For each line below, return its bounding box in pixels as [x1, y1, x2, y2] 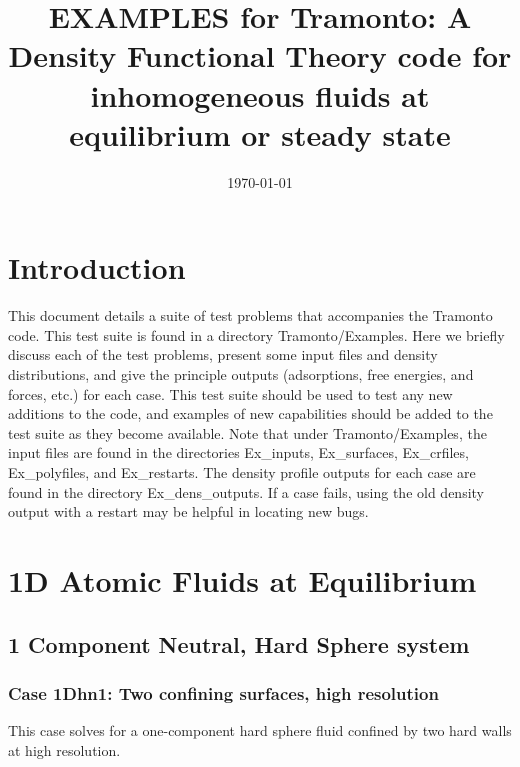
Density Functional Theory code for [8, 35, 512, 76]
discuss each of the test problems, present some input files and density [8, 344, 438, 365]
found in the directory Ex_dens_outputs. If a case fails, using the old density [8, 481, 484, 502]
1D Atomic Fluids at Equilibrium [8, 559, 477, 600]
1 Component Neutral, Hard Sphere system [8, 628, 470, 659]
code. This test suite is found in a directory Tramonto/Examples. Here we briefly [8, 324, 505, 345]
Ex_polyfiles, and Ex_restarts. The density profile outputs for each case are [8, 461, 476, 482]
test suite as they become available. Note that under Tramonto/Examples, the [8, 422, 487, 443]
